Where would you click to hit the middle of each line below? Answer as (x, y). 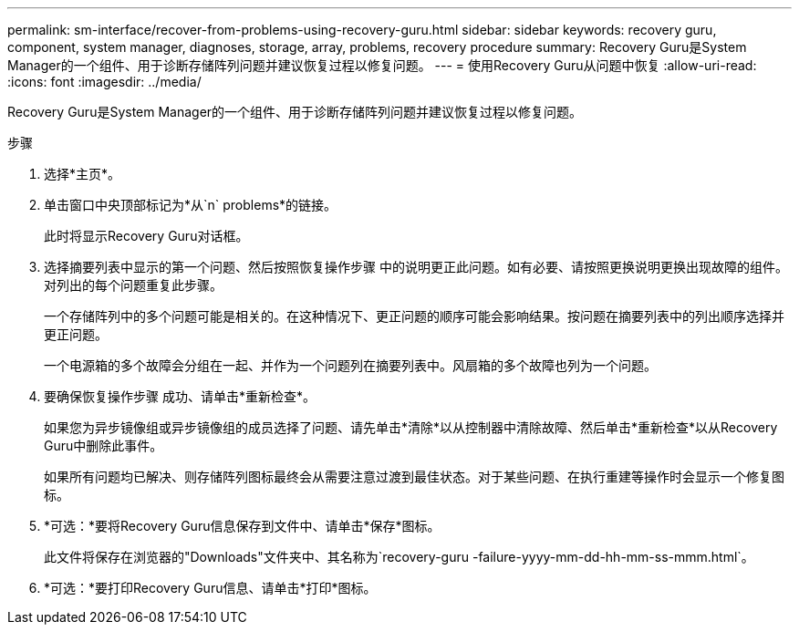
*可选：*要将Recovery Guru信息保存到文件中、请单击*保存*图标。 (242, 526)
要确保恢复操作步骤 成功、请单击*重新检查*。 (180, 396)
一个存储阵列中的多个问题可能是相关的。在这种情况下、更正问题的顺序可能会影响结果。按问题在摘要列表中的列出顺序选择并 (414, 316)
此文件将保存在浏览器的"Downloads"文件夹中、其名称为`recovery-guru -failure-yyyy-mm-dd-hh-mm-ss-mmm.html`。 (399, 557)
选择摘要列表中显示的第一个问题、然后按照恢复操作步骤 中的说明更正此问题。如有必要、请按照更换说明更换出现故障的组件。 (416, 267)
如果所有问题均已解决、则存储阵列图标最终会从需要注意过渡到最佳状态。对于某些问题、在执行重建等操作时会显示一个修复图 (414, 477)
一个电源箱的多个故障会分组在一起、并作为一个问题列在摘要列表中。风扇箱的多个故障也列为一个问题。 (350, 365)
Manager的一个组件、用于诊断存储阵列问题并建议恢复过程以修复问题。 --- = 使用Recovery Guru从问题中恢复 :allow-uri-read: (382, 65)
